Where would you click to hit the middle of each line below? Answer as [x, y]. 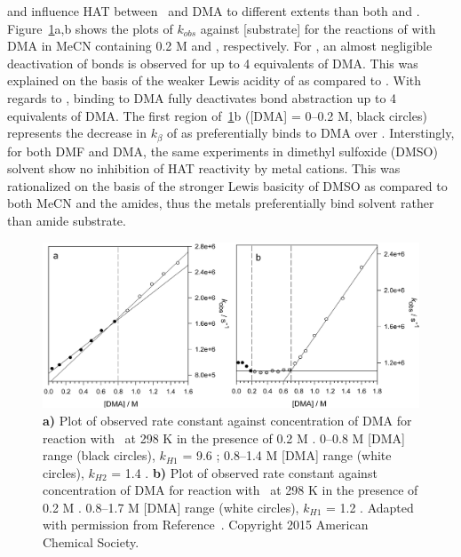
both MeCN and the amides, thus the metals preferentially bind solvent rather [221, 203]
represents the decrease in [77, 133]
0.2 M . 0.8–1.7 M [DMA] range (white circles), [171, 507]
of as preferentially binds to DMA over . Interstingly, [310, 133]
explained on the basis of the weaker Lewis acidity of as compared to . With [215, 80]
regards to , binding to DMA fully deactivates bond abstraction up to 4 [202, 97]
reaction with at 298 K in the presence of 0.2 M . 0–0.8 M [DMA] [224, 438]
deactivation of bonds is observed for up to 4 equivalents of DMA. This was [213, 63]
